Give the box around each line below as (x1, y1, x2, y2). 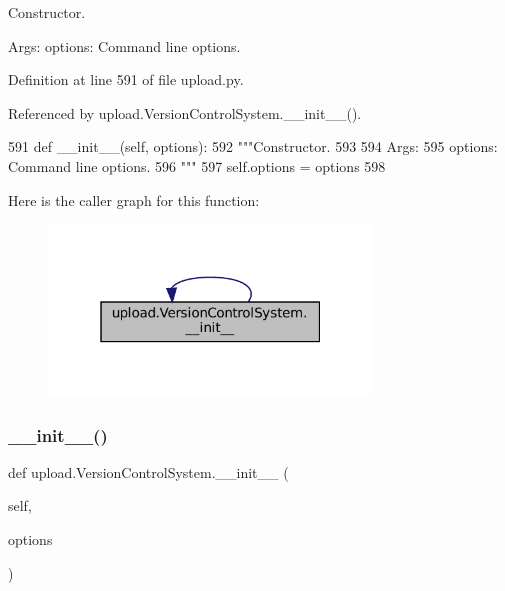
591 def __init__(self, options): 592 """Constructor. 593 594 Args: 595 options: (8, 136, 498, 157)
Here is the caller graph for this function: (8, 189, 260, 210)
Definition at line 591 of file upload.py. (8, 69, 244, 90)
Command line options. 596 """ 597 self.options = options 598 (8, 155, 386, 176)
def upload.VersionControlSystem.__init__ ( (8, 461, 289, 482)
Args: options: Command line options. (8, 35, 241, 56)
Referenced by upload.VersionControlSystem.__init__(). (8, 102, 362, 123)
